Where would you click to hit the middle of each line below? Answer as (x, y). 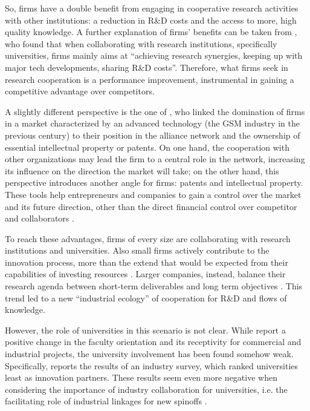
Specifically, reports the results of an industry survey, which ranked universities (152, 365)
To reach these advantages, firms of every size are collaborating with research (148, 238)
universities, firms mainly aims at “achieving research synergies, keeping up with (154, 55)
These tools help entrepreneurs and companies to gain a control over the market (153, 194)
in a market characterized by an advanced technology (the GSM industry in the (153, 123)
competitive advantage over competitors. (80, 91)
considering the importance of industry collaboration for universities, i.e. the (146, 389)
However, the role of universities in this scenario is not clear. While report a (145, 330)
